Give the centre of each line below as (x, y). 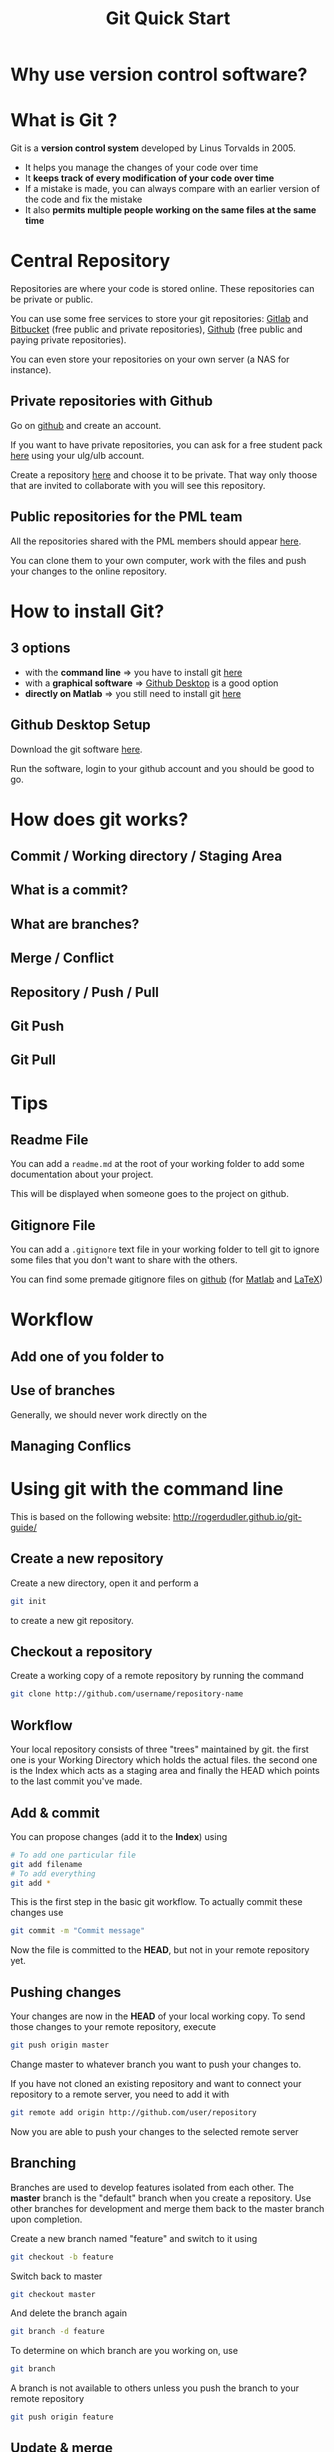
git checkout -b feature (62, 2257)
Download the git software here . (76, 749)
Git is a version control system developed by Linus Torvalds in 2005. (153, 148)
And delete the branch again (69, 2313)
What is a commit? (69, 890)
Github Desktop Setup (81, 725)
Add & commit (55, 1812)
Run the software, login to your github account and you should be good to (162, 768)
